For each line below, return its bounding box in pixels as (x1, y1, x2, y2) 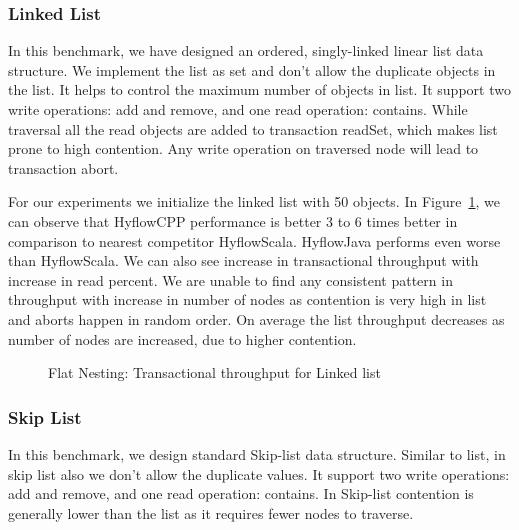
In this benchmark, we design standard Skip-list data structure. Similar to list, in (8, 443, 506, 464)
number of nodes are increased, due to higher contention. (8, 328, 357, 349)
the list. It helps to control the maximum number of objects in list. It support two (8, 79, 511, 100)
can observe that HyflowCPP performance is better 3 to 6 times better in (8, 210, 458, 231)
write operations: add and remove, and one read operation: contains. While (8, 99, 468, 119)
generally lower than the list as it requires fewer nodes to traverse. (8, 502, 414, 523)
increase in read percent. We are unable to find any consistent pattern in (8, 269, 453, 290)
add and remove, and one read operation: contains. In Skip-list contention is (8, 483, 474, 504)
